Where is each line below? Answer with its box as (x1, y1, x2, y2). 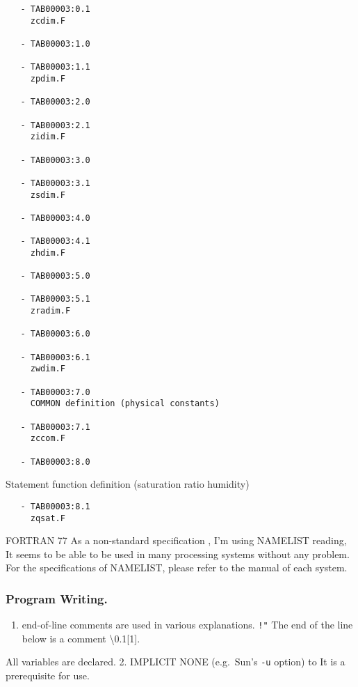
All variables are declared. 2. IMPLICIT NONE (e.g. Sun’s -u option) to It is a (6, 654, 345, 669)
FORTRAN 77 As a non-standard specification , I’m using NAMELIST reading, (6, 533, 347, 548)
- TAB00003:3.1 (20, 178, 90, 188)
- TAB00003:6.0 (20, 329, 90, 339)
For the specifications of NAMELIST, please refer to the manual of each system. (6, 560, 348, 575)
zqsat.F (30, 513, 65, 523)
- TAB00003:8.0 (20, 456, 90, 467)
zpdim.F (30, 73, 65, 84)
